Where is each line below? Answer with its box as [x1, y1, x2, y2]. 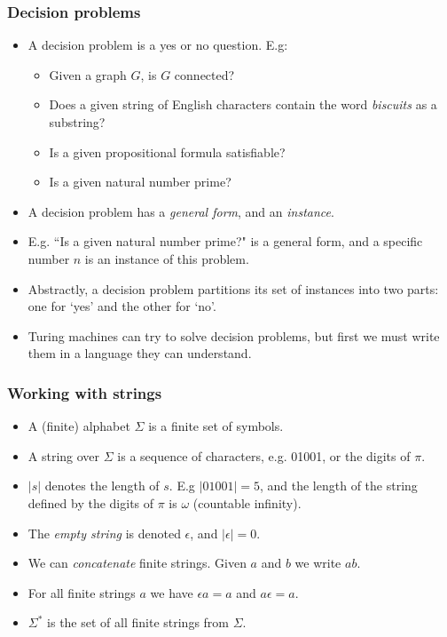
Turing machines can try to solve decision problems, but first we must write [27, 326, 440, 345]
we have [150, 583, 193, 601]
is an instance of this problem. [84, 249, 249, 267]
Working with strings [7, 381, 162, 403]
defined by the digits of [27, 493, 154, 512]
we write [294, 553, 341, 572]
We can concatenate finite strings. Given [27, 553, 247, 572]
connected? [174, 65, 235, 84]
